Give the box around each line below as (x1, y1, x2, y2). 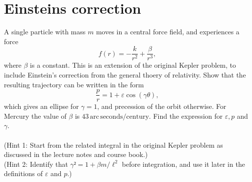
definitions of (4, 168, 43, 179)
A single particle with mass (4, 26, 86, 37)
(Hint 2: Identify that (4, 158, 68, 169)
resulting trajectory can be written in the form (4, 79, 144, 89)
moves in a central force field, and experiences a (96, 26, 240, 37)
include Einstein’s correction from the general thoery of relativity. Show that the (4, 69, 246, 79)
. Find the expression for (149, 110, 223, 121)
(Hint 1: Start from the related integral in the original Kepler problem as (4, 139, 223, 150)
